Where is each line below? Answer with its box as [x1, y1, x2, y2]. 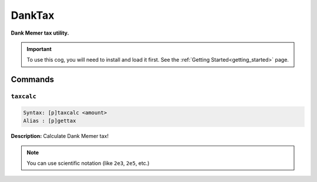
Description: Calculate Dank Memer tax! [11, 133, 109, 140]
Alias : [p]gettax [23, 117, 76, 124]
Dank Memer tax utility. [11, 29, 69, 36]
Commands [11, 75, 55, 85]
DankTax [11, 9, 55, 22]
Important [26, 45, 52, 52]
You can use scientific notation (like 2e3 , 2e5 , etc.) [26, 160, 150, 167]
